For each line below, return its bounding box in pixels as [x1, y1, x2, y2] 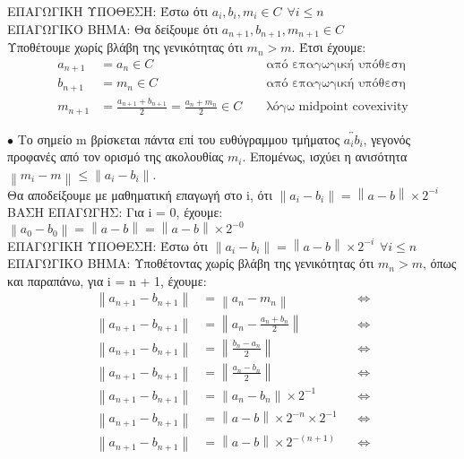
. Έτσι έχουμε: [291, 38, 366, 56]
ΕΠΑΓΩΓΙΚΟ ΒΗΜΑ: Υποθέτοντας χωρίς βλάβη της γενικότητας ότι [7, 254, 374, 273]
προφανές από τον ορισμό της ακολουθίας [7, 147, 224, 166]
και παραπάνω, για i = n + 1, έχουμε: [7, 271, 207, 290]
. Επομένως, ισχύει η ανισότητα [242, 147, 408, 166]
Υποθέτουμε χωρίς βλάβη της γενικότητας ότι [7, 38, 243, 56]
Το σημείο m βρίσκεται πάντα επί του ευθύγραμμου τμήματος [17, 129, 340, 148]
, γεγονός [363, 129, 411, 148]
